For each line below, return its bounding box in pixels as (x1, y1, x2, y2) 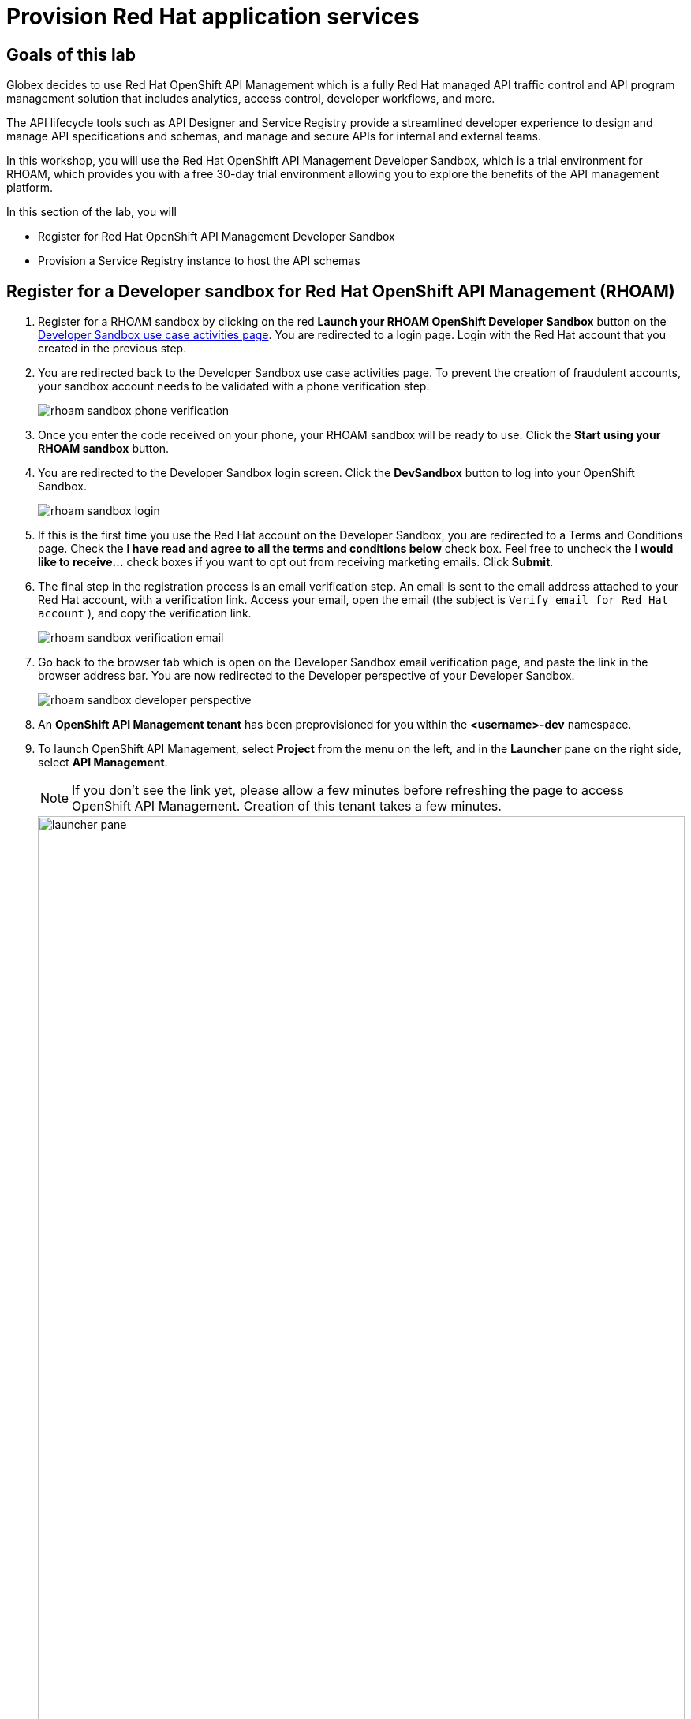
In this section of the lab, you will (6, 205, 177, 219)
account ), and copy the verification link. (38, 606, 252, 621)
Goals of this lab (6, 44, 136, 65)
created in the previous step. (38, 341, 187, 356)
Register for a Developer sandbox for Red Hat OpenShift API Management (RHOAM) (6, 281, 675, 301)
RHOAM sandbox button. (38, 442, 169, 456)
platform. (6, 181, 54, 195)
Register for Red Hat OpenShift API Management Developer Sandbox (38, 229, 395, 244)
